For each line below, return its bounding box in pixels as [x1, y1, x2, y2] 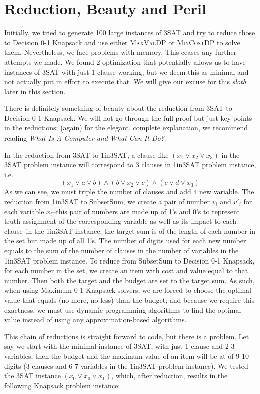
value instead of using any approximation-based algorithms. [4, 314, 187, 325]
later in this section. [4, 86, 66, 96]
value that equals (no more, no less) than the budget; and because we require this [4, 294, 255, 305]
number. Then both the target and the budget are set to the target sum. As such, [4, 275, 255, 285]
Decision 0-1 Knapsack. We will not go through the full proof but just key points [4, 112, 252, 123]
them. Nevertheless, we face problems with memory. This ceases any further [4, 47, 237, 57]
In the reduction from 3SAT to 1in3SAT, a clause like [4, 149, 169, 160]
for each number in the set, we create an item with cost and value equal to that [4, 265, 248, 276]
